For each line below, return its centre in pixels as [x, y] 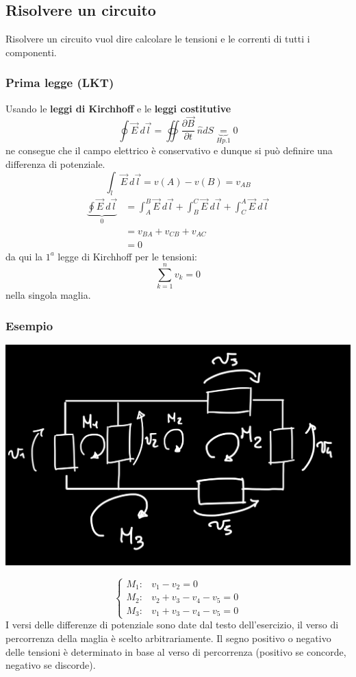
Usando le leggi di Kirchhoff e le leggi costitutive [118, 108]
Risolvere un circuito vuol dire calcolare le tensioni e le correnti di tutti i [158, 39]
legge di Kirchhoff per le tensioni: [127, 256]
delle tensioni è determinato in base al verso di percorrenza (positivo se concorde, [176, 651]
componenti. [31, 52]
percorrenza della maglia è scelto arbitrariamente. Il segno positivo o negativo [168, 638]
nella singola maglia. [48, 295]
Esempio [29, 325]
